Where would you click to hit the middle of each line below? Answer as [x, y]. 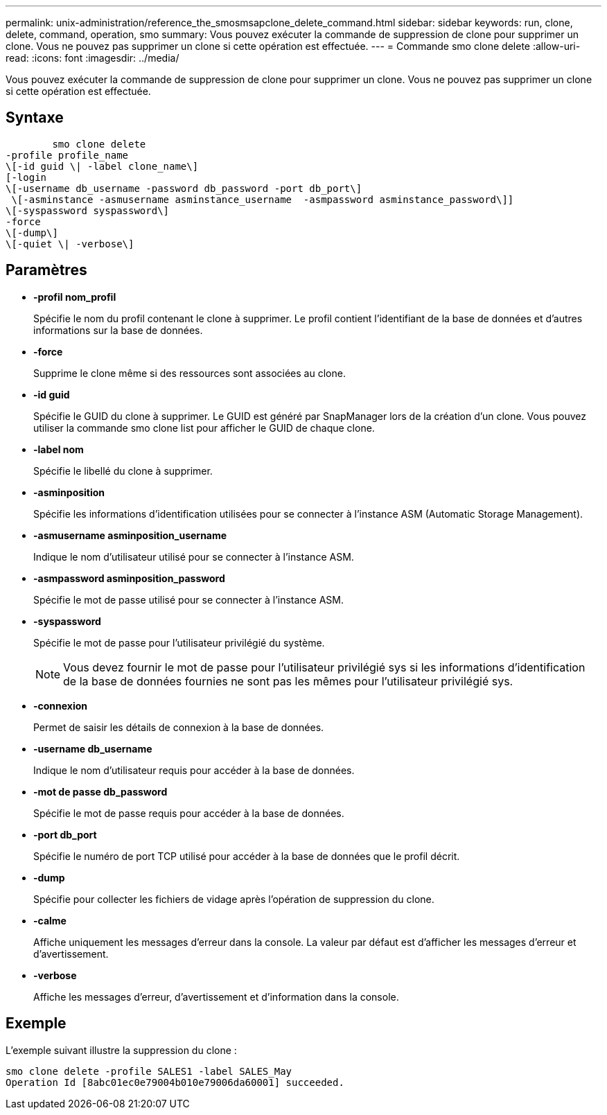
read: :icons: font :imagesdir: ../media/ [93, 58]
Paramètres [46, 270]
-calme [50, 920]
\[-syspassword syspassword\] [88, 210]
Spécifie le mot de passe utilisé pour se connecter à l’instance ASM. [189, 599]
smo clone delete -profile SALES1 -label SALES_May [149, 1071]
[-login [26, 177]
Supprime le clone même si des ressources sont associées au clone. [190, 373]
